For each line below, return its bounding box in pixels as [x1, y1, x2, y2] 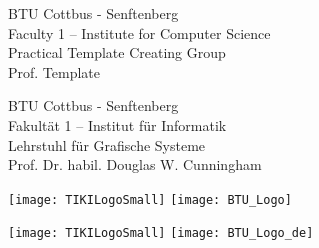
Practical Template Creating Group [8, 42, 226, 63]
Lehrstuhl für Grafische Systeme [8, 134, 206, 155]
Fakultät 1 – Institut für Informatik [8, 114, 227, 135]
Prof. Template [8, 61, 101, 82]
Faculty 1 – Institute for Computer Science [8, 22, 271, 43]
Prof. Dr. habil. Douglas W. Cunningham [8, 154, 262, 175]
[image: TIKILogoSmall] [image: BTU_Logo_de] [8, 226, 314, 241]
